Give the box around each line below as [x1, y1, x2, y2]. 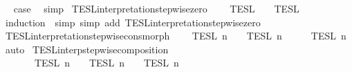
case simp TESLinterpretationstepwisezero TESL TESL [13, 1, 299, 15]
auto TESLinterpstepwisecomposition [5, 42, 169, 56]
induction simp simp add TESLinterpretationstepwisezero [5, 15, 261, 29]
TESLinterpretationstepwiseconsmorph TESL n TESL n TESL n [5, 28, 346, 43]
